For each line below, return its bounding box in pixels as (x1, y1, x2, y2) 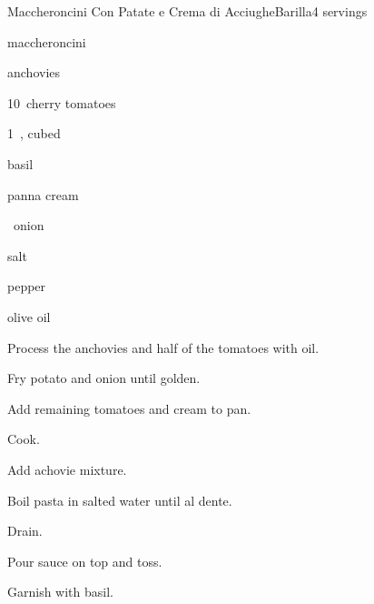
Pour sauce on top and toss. (7, 551, 162, 570)
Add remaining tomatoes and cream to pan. (7, 398, 251, 418)
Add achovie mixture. (7, 459, 127, 478)
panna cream (7, 185, 79, 204)
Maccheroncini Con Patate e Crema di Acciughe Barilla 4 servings (7, 2, 368, 20)
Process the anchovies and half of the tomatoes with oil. (7, 337, 320, 357)
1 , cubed (7, 124, 61, 143)
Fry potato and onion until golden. (7, 368, 201, 388)
